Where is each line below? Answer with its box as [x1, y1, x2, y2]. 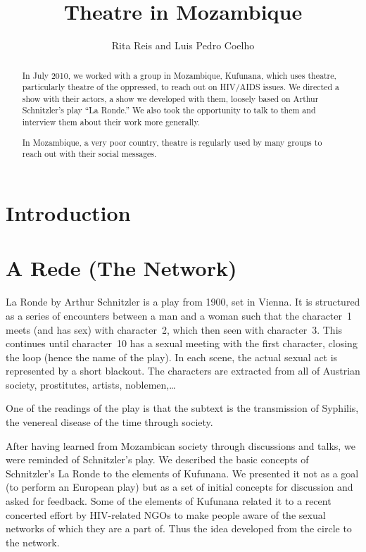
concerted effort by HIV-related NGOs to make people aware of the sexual [6, 507, 326, 522]
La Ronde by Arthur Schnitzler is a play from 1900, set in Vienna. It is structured [6, 294, 360, 309]
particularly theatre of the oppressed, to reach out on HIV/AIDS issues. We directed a [22, 81, 340, 93]
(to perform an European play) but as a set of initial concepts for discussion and [6, 479, 353, 494]
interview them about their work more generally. [22, 116, 200, 128]
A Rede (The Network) [6, 253, 237, 282]
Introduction [6, 199, 131, 227]
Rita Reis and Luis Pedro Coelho [111, 38, 255, 53]
